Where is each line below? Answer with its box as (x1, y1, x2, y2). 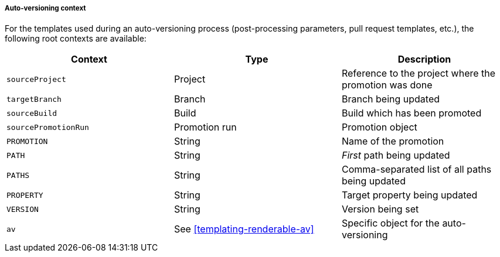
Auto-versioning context (5, 4, 86, 12)
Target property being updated (341, 189, 478, 201)
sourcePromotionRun (6, 122, 89, 132)
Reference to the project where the (341, 67, 496, 80)
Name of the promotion (341, 135, 444, 148)
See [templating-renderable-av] (174, 223, 314, 235)
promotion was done (341, 79, 433, 91)
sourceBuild (6, 108, 57, 118)
